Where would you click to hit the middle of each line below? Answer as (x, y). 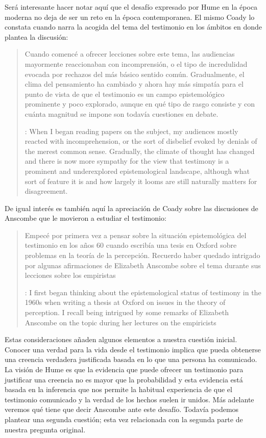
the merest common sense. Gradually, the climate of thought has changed (140, 151)
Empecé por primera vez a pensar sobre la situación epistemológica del (136, 235)
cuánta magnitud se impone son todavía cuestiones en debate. (122, 113)
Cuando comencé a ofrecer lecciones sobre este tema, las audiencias (130, 54)
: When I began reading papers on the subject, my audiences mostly (131, 131)
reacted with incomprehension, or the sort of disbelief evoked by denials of (141, 141)
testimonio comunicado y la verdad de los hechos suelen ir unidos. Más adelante (129, 399)
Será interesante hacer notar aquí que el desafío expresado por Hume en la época (131, 7)
